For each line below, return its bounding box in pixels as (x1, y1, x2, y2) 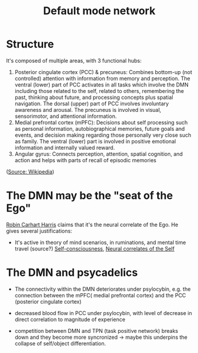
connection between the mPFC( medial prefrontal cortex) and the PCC (14, 291, 186, 299)
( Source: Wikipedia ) (6, 168, 54, 175)
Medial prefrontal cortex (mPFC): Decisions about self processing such (14, 118, 188, 126)
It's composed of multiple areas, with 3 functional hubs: (6, 57, 142, 64)
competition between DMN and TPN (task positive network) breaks (14, 327, 178, 334)
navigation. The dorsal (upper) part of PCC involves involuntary (14, 100, 169, 107)
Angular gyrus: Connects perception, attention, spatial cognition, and (14, 150, 183, 158)
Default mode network (43, 4, 155, 18)
